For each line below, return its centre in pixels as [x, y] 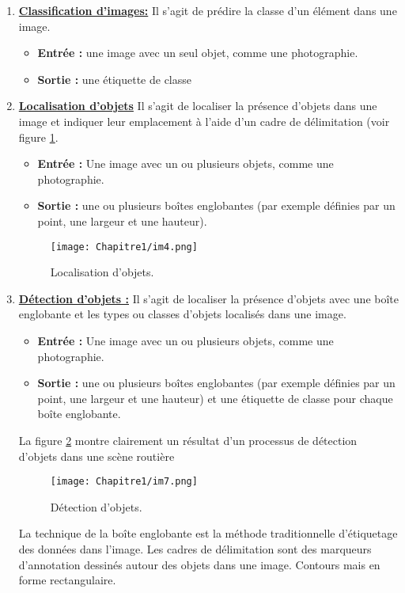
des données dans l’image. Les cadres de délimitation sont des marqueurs [195, 548]
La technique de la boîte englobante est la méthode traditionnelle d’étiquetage [208, 533]
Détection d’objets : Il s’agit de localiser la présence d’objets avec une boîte [209, 298]
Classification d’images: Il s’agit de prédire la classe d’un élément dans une [208, 10]
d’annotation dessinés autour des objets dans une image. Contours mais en [199, 564]
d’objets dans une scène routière [97, 456]
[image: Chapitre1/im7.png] [124, 482]
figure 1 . [38, 137]
